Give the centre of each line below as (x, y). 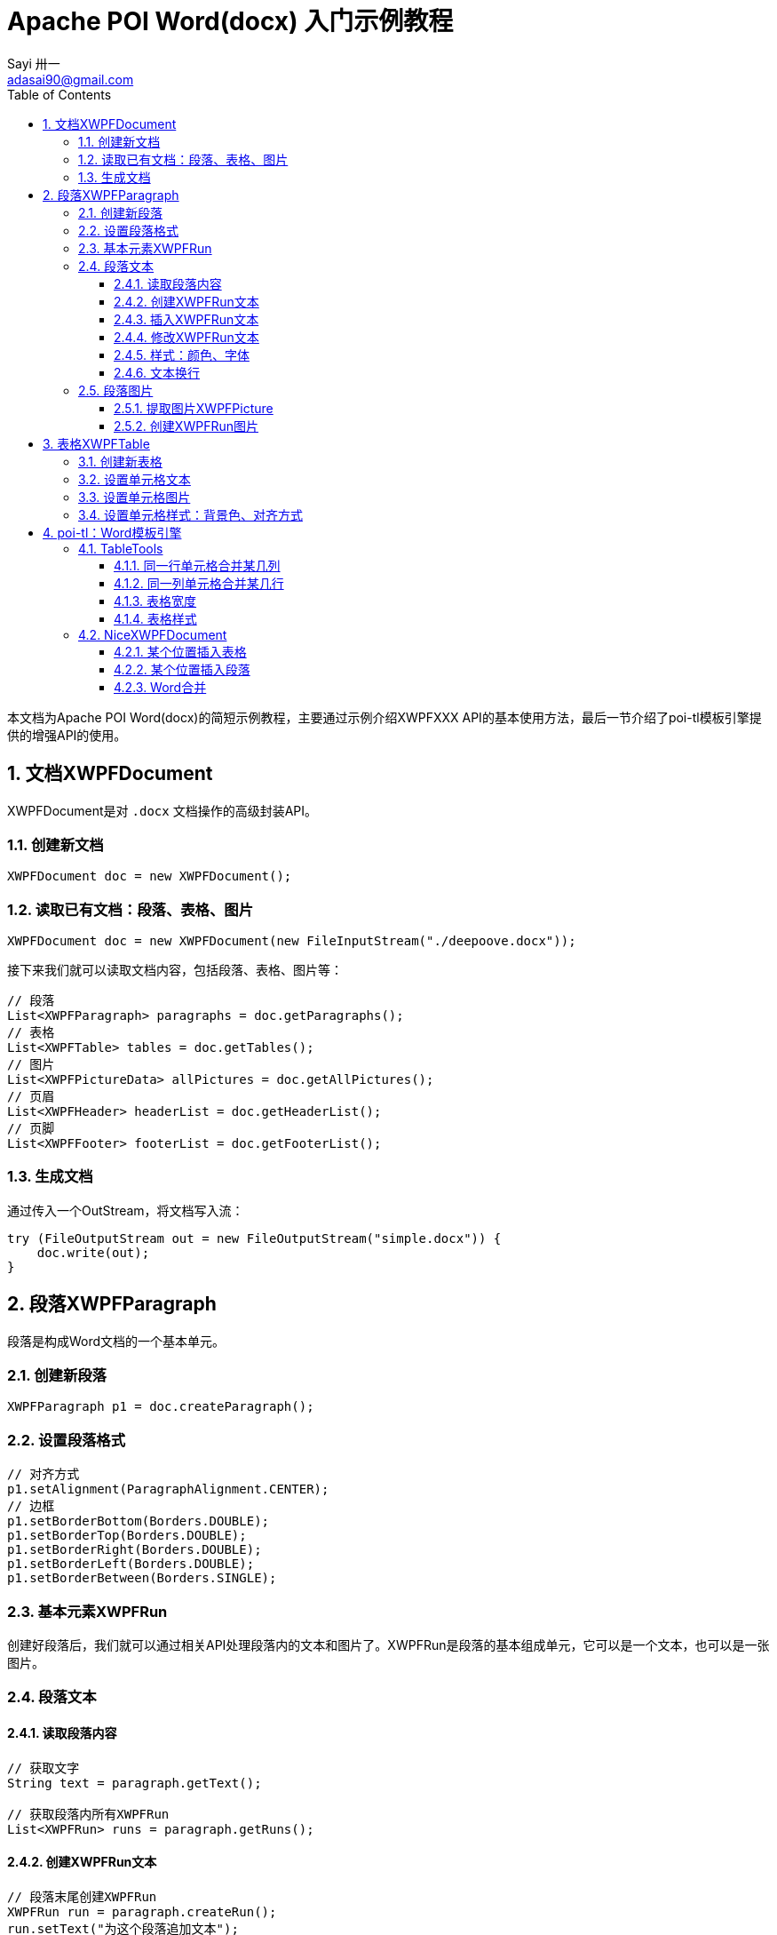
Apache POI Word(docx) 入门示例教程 (230, 21)
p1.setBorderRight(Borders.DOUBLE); (135, 1550)
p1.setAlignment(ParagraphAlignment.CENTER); (168, 1489)
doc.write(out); (93, 1252)
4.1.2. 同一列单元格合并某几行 (199, 583)
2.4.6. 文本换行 (157, 372)
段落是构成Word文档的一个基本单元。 (116, 1341)
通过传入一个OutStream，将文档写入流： (126, 1210)
